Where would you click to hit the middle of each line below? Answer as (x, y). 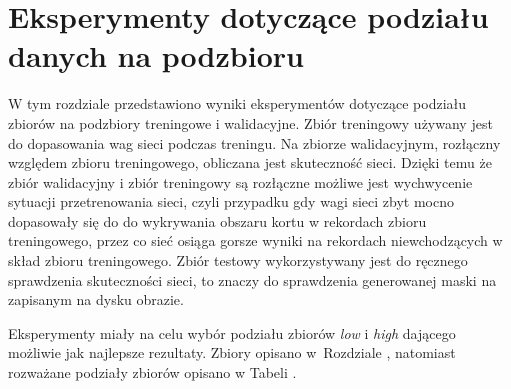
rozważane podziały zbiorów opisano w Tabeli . (152, 372)
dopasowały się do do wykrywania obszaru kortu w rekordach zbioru (217, 220)
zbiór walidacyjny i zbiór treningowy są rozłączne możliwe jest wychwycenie (240, 181)
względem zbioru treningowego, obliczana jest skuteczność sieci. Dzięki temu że (250, 162)
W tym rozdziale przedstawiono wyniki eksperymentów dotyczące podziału (237, 103)
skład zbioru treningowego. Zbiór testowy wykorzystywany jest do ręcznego (238, 260)
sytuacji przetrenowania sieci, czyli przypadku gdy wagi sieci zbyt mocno (231, 201)
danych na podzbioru (156, 55)
